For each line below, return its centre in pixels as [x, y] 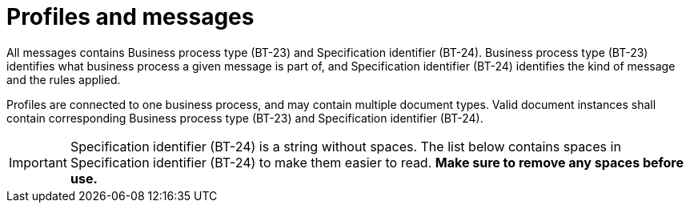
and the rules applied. [64, 79]
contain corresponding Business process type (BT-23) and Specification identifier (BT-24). [245, 118]
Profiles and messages [130, 17]
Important [38, 162]
